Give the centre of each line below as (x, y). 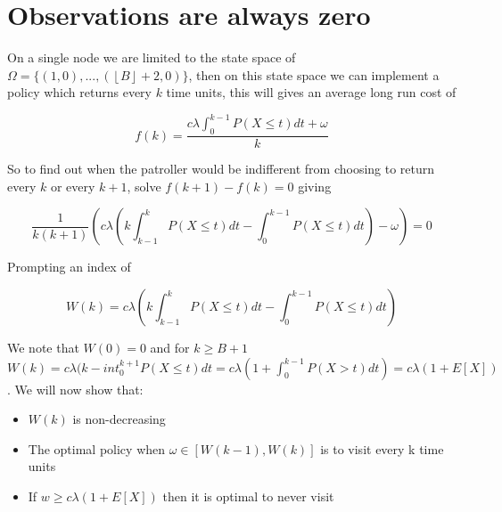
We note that (43, 348)
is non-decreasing (119, 419)
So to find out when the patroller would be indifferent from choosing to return (221, 169)
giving (315, 186)
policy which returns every (79, 92)
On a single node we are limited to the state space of (152, 57)
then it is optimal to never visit (248, 496)
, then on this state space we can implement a (314, 74)
